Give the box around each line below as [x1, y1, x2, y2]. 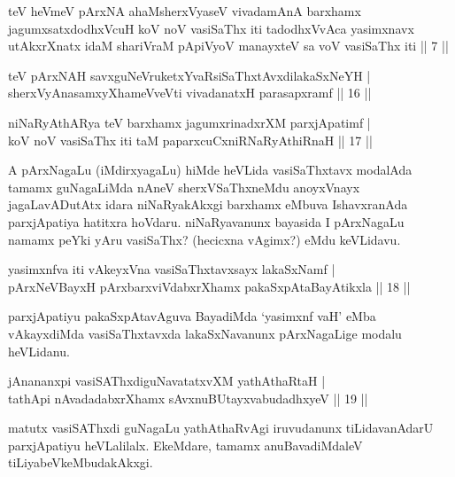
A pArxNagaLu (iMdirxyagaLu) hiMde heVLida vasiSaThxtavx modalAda [8, 160, 413, 179]
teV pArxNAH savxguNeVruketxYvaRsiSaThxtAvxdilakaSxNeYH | [8, 66, 371, 84]
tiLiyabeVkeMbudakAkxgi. [8, 453, 153, 472]
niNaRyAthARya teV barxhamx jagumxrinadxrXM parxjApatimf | [8, 113, 371, 131]
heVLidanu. [8, 341, 70, 360]
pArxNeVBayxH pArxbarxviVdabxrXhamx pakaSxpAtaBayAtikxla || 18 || [8, 277, 411, 295]
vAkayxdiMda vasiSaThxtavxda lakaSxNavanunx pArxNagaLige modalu [8, 324, 402, 342]
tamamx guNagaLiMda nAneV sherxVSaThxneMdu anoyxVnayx [8, 177, 360, 196]
